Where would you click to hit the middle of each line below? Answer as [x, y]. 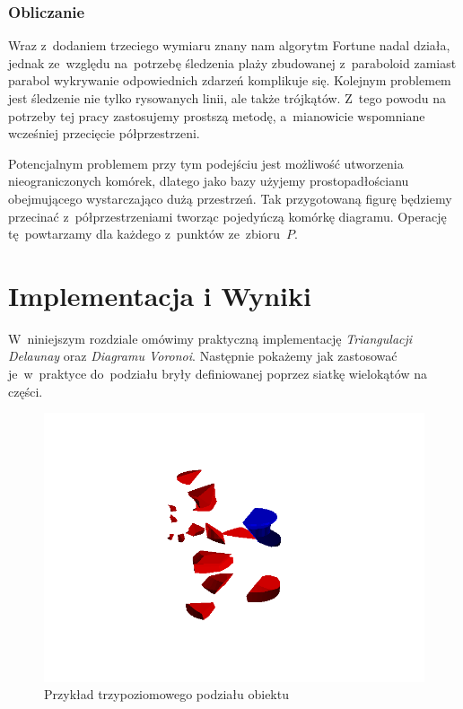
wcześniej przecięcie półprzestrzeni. [104, 133]
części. [26, 391]
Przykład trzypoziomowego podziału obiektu [166, 694]
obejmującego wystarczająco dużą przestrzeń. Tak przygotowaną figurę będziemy [230, 198]
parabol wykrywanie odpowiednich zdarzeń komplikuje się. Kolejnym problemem [230, 80]
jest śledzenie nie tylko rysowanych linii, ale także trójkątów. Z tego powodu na [227, 98]
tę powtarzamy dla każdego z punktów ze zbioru [144, 234]
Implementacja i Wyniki [160, 295]
